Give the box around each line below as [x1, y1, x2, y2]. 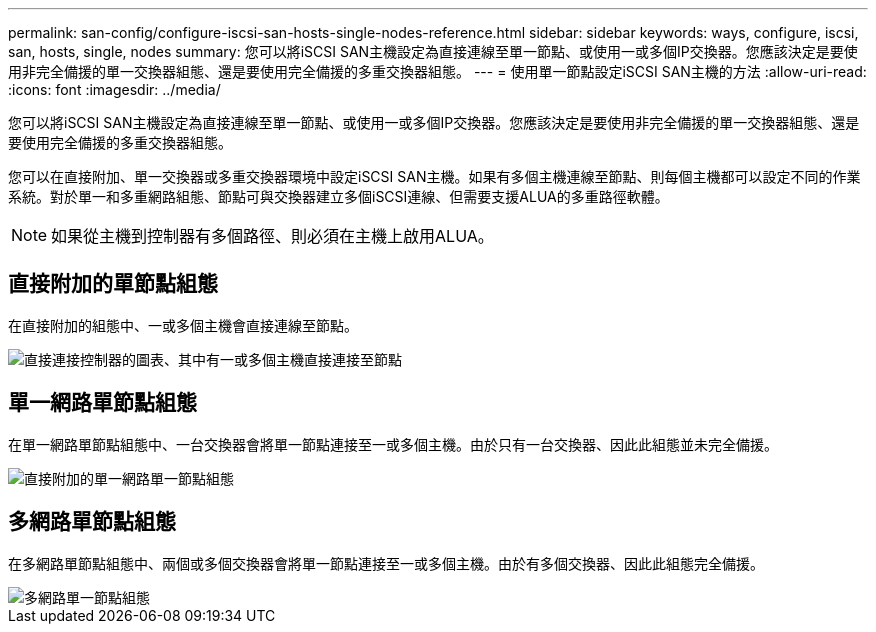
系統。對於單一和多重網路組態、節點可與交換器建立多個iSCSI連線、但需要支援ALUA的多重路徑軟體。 [8, 188, 669, 205]
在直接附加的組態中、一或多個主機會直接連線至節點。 [8, 316, 358, 334]
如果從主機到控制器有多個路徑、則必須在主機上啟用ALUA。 [51, 226, 494, 246]
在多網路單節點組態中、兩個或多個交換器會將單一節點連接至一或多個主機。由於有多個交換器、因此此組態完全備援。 [8, 554, 764, 572]
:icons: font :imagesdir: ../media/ [8, 81, 221, 98]
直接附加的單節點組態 [8, 271, 218, 297]
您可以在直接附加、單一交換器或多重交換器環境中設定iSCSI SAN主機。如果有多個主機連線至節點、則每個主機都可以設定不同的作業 [8, 168, 861, 185]
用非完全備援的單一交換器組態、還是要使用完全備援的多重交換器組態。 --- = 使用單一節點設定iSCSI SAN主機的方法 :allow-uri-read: [8, 63, 867, 80]
